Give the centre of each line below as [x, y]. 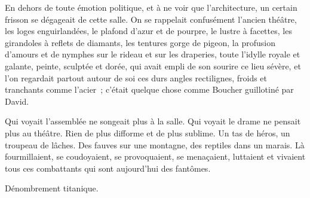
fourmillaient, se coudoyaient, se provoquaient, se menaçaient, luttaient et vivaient [155, 156]
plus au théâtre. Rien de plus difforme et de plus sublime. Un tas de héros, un [148, 132]
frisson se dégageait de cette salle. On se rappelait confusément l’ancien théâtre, [151, 19]
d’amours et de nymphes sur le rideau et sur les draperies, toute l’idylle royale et [153, 54]
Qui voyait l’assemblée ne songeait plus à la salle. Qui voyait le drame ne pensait [153, 121]
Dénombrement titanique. [52, 188]
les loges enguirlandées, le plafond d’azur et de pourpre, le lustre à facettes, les [148, 31]
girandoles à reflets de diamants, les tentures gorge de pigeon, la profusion [140, 42]
